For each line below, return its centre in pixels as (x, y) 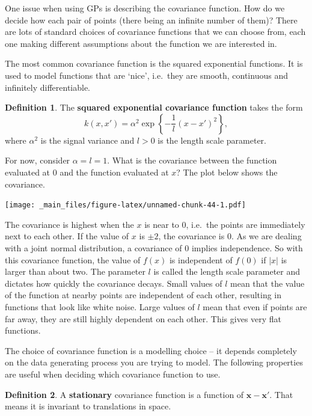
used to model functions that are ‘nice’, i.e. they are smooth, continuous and (146, 75)
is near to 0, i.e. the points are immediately (225, 224)
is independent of (201, 259)
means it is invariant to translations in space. (88, 406)
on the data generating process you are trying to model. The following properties (154, 362)
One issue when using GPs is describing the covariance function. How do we (145, 8)
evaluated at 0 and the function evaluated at (87, 172)
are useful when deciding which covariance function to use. (113, 374)
